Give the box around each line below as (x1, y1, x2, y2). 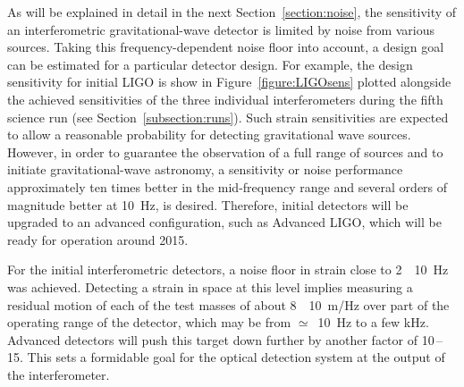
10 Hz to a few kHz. (317, 313, 429, 332)
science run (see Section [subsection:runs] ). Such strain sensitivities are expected (7, 107, 449, 126)
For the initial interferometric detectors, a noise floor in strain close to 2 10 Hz (7, 260, 449, 279)
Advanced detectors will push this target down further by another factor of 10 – (7, 330, 443, 349)
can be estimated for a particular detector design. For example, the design (7, 55, 413, 73)
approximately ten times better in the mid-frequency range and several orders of (7, 177, 448, 196)
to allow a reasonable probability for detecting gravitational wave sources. (7, 125, 411, 144)
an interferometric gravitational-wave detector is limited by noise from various (7, 20, 435, 38)
